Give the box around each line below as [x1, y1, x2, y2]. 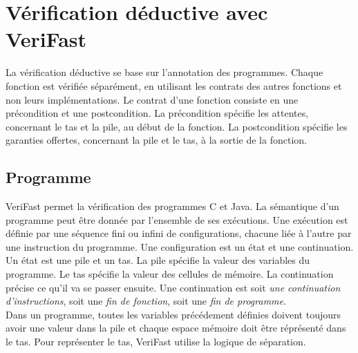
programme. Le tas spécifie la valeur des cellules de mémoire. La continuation [6, 267, 334, 281]
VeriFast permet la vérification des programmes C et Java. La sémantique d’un [6, 199, 339, 213]
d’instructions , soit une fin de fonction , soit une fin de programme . [6, 294, 286, 308]
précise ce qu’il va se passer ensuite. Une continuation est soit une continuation [6, 280, 341, 294]
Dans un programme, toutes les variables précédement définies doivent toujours [6, 307, 341, 321]
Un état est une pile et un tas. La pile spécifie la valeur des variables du [6, 253, 310, 267]
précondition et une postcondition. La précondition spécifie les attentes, [6, 106, 309, 120]
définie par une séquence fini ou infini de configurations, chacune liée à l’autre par [6, 226, 352, 240]
